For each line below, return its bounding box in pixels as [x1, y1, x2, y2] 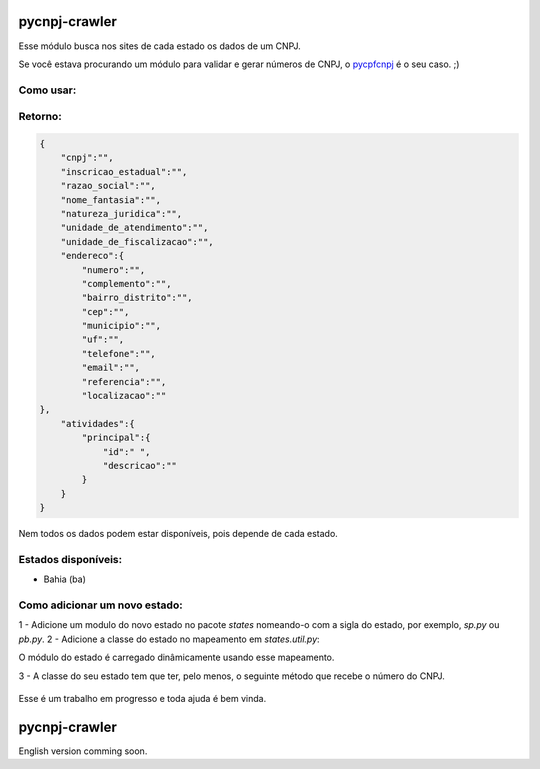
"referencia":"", [81, 376, 167, 387]
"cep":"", [81, 306, 130, 317]
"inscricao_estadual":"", [60, 166, 188, 177]
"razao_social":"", [60, 180, 157, 192]
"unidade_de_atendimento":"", [60, 222, 209, 234]
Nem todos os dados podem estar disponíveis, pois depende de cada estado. [18, 528, 339, 540]
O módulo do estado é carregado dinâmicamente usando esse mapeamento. [18, 651, 335, 664]
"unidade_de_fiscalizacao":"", [60, 236, 214, 247]
